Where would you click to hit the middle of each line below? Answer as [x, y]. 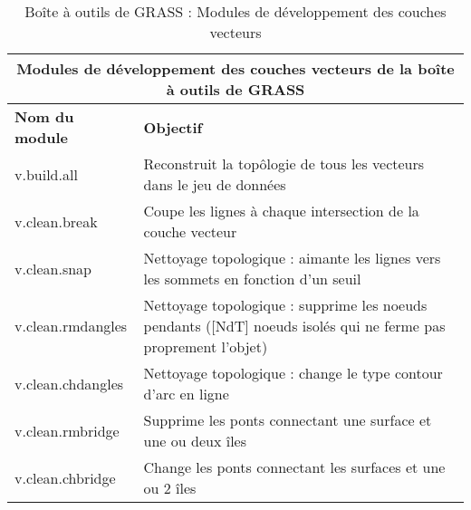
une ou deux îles [195, 441]
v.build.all [46, 174]
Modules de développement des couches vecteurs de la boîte [235, 68]
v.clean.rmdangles [71, 326]
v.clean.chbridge [65, 477]
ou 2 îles [170, 488]
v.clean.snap [53, 268]
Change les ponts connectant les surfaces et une [294, 467]
